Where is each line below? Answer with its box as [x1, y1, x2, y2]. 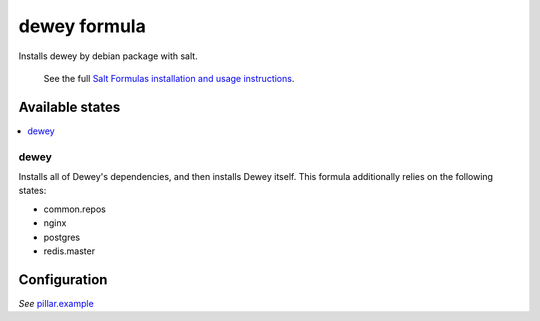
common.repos [43, 203, 107, 215]
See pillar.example [18, 297, 94, 309]
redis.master [43, 245, 95, 257]
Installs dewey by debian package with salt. [18, 50, 199, 62]
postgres [43, 231, 80, 243]
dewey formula [18, 15, 147, 37]
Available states [18, 98, 121, 115]
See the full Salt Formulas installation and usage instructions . [43, 72, 295, 84]
